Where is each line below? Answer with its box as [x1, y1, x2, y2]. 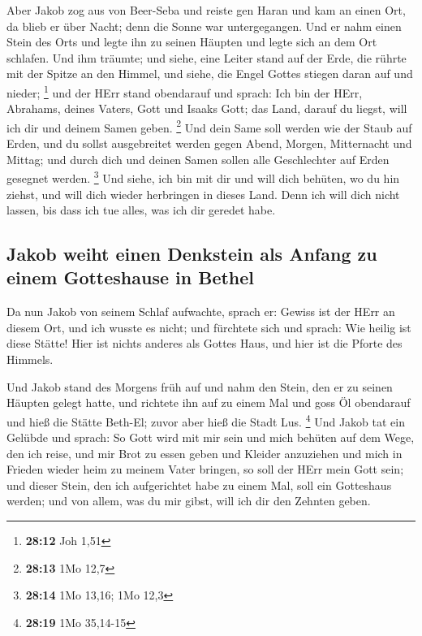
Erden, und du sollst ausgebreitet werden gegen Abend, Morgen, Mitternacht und [6, 135, 412, 152]
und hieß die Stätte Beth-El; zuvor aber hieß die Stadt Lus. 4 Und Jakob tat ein [6, 410, 405, 430]
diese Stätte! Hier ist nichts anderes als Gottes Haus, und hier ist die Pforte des [6, 335, 403, 352]
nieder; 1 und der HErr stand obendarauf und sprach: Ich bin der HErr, [6, 81, 363, 101]
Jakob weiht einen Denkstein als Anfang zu [6, 241, 377, 266]
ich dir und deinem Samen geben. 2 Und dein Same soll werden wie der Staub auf [6, 116, 412, 136]
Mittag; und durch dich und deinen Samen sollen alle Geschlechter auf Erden [6, 150, 390, 167]
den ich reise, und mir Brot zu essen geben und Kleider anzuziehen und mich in [6, 444, 403, 461]
